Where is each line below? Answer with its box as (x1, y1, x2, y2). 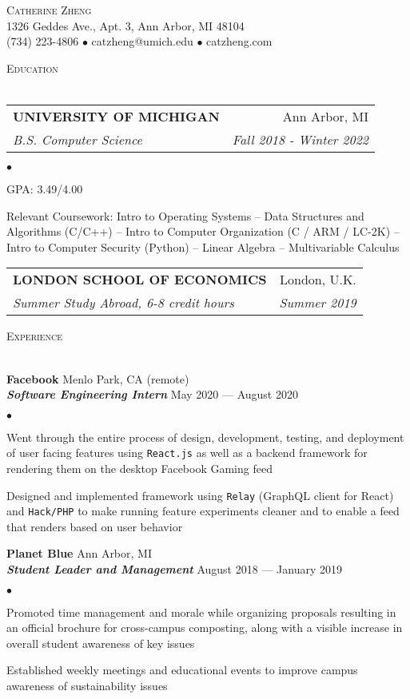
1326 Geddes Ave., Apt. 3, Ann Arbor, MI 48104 (6, 17, 245, 34)
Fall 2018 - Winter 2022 (232, 129, 368, 149)
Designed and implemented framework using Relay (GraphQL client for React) (6, 487, 394, 503)
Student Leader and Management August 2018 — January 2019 (6, 561, 342, 578)
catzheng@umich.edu (91, 33, 193, 50)
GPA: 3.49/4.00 (6, 180, 83, 197)
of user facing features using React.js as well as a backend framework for (6, 444, 368, 461)
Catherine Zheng (6, 2, 92, 18)
